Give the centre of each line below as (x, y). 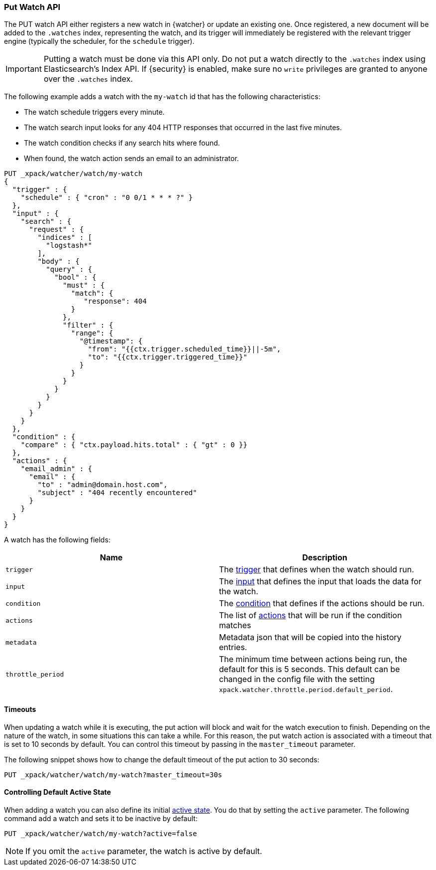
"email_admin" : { (56, 469)
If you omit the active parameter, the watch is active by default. (144, 851)
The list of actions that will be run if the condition (311, 615)
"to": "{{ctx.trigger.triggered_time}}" (167, 357)
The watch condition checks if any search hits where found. (122, 143)
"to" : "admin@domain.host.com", (103, 485)
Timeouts (20, 709)
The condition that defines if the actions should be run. (322, 604)
